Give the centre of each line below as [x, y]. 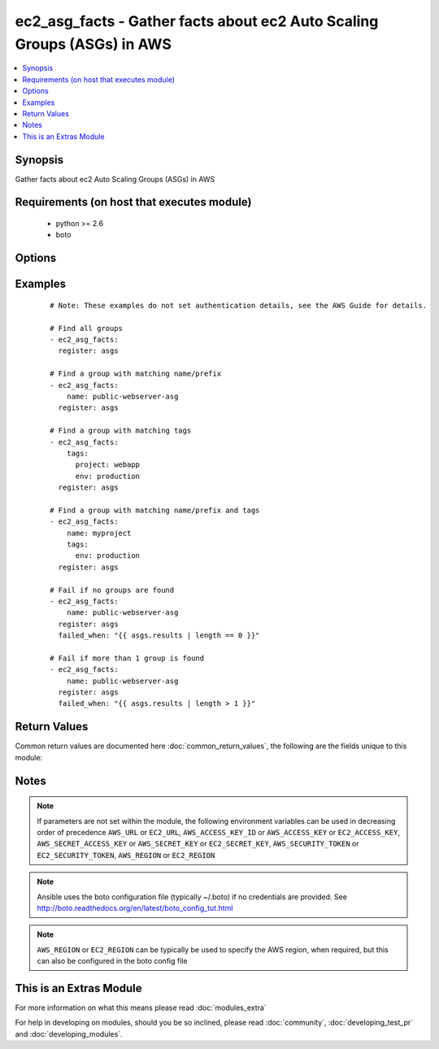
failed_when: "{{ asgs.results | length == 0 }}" [159, 635]
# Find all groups [87, 328]
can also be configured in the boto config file [112, 961]
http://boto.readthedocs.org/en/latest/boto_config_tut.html [135, 908]
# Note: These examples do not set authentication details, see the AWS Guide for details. [238, 305]
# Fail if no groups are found [112, 590]
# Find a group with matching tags [121, 431]
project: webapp [108, 465]
